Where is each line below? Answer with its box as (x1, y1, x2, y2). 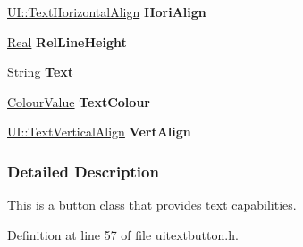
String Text (7, 62, 74, 81)
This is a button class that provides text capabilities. (7, 195, 297, 214)
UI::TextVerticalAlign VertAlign (7, 122, 191, 141)
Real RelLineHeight (7, 32, 127, 51)
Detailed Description (7, 160, 159, 182)
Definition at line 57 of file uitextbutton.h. (7, 225, 239, 243)
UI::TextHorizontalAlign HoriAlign (7, 3, 206, 21)
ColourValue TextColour (7, 92, 150, 111)
